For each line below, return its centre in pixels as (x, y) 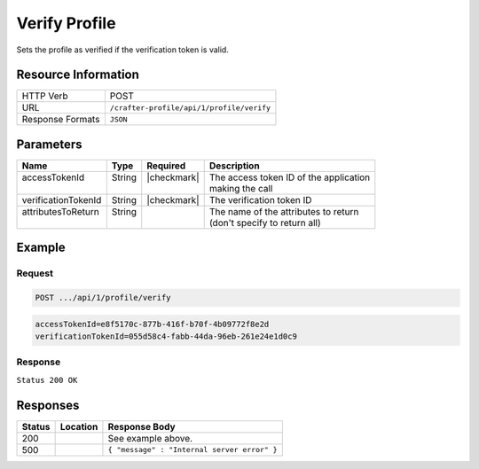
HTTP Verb (45, 96)
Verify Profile (66, 23)
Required (166, 166)
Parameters (49, 144)
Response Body (142, 426)
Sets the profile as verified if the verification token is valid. (123, 50)
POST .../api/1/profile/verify (103, 298)
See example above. (150, 438)
